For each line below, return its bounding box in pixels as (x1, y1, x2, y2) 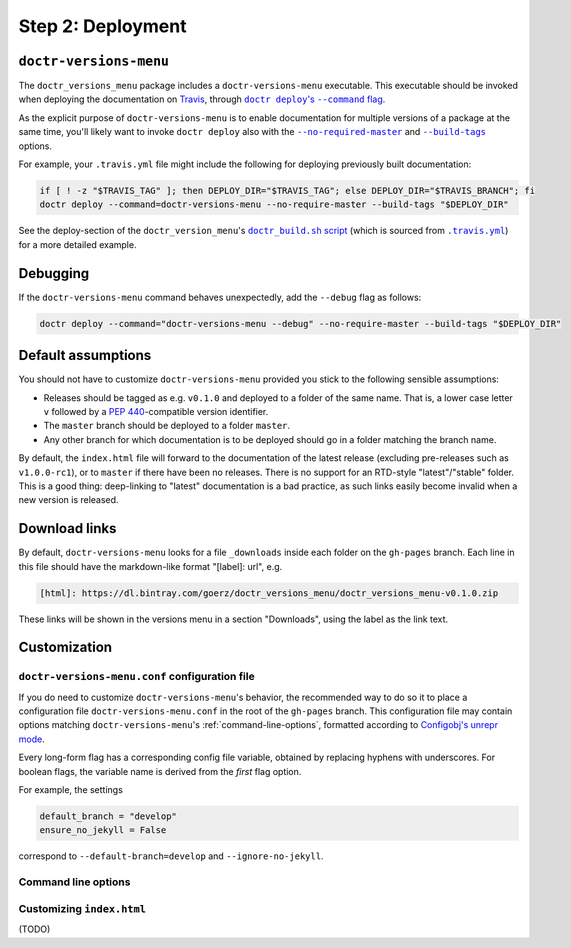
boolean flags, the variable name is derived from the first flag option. (18, 765, 302, 777)
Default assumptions (18, 347, 152, 364)
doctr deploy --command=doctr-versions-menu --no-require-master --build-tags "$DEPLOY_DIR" (39, 199, 509, 210)
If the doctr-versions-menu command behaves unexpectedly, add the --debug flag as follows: (18, 291, 422, 303)
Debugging (18, 265, 90, 282)
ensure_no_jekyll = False (39, 825, 167, 836)
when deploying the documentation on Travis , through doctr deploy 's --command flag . (18, 93, 386, 105)
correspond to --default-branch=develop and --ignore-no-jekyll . (18, 850, 324, 862)
